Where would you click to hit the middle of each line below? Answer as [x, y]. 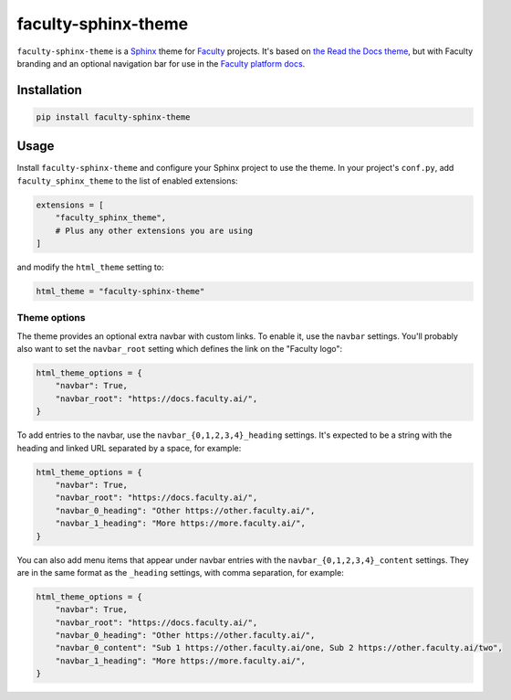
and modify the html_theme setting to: [90, 267]
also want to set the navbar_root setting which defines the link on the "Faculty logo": [179, 349]
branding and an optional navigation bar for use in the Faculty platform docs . [161, 63]
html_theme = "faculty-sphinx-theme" [120, 291]
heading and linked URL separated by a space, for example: [129, 448]
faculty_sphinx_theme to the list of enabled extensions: [127, 180]
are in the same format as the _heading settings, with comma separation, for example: [180, 572]
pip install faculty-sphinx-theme [113, 117]
